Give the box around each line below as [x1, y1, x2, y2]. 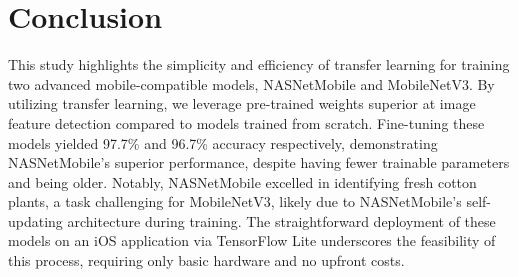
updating [8, 210, 63, 231]
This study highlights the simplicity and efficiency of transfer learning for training [8, 54, 510, 75]
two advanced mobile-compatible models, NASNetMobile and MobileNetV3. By [8, 73, 495, 94]
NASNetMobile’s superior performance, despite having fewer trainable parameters [8, 152, 510, 173]
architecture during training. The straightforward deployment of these [67, 210, 496, 231]
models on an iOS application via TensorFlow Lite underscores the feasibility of [8, 230, 496, 251]
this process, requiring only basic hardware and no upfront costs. [8, 250, 405, 271]
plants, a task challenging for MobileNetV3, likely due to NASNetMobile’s [8, 191, 462, 212]
